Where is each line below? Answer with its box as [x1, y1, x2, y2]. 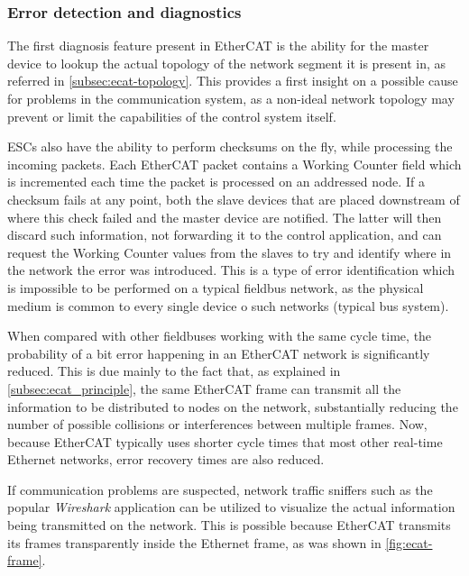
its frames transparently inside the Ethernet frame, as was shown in [7, 533, 382, 552]
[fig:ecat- [385, 533, 433, 552]
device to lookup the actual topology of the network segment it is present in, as [7, 53, 446, 72]
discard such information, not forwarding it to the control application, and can [7, 225, 442, 244]
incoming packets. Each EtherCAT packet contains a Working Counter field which [7, 154, 462, 173]
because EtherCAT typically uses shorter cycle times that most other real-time [7, 432, 443, 451]
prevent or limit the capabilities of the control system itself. [7, 106, 336, 125]
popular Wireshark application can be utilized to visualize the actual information [7, 498, 455, 517]
